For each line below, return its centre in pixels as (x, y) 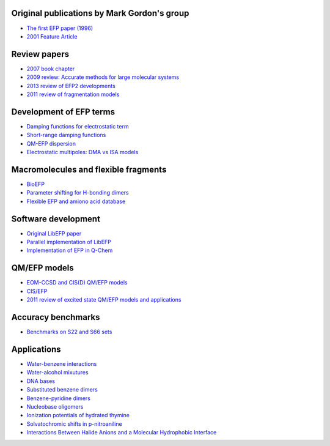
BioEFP (36, 184)
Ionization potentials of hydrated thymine (78, 415)
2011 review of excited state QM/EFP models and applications (104, 300)
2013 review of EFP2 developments (71, 86)
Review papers (40, 54)
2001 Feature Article (52, 36)
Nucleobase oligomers (55, 406)
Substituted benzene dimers (62, 390)
